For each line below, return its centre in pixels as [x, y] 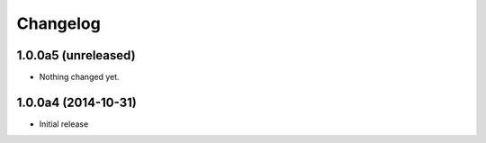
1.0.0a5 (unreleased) [76, 55]
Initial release [64, 124]
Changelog [58, 23]
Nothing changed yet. [80, 77]
